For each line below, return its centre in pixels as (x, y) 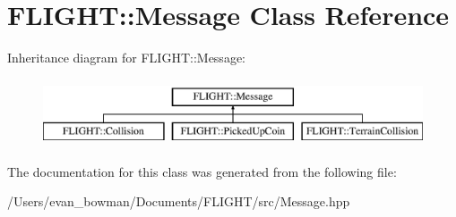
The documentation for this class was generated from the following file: (202, 171)
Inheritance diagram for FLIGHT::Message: (126, 58)
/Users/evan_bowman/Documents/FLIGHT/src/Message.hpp (179, 201)
